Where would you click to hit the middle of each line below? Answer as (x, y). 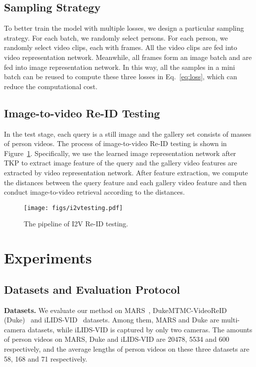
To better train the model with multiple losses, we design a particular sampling (124, 28)
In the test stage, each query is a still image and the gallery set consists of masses (128, 133)
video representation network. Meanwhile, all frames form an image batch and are (128, 57)
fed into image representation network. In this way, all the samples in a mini (120, 67)
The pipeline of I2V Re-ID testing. (76, 224)
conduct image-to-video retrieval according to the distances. (94, 192)
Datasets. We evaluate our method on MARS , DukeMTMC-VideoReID (115, 310)
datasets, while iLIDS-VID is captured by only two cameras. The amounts (140, 329)
